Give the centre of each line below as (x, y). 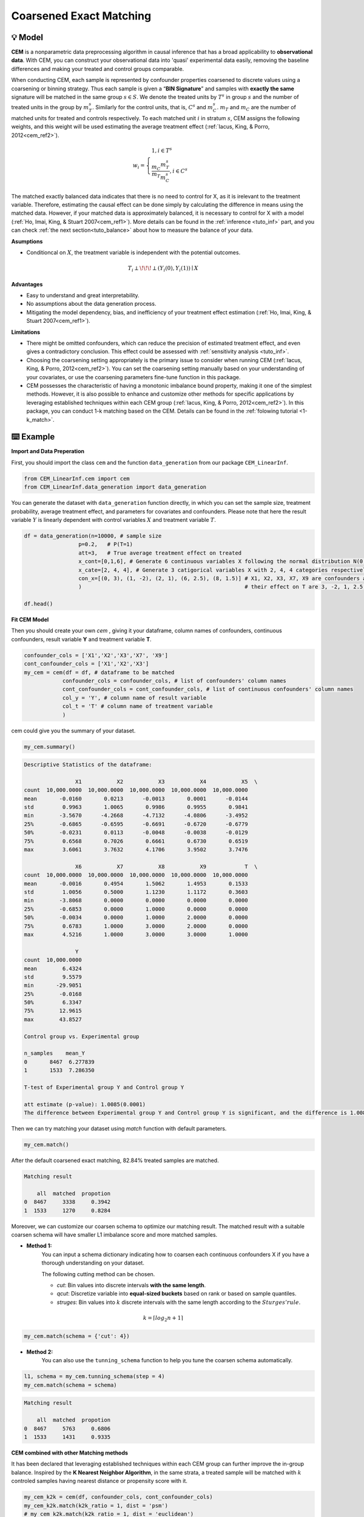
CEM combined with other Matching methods (70, 1453)
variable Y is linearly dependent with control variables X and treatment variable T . (114, 519)
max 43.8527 (53, 1019)
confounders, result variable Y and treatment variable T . (81, 639)
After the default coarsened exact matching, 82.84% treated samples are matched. (115, 1161)
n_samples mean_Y (54, 1053)
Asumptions (27, 241)
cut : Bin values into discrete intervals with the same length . (131, 1285)
